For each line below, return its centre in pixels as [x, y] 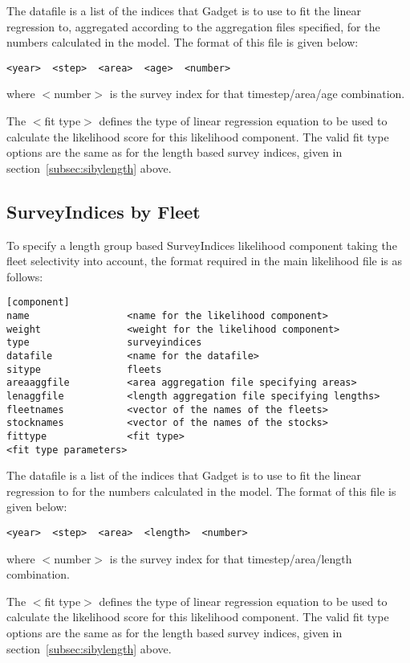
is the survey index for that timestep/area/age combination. [257, 94]
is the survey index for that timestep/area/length [231, 558]
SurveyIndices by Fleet [104, 211]
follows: [25, 276]
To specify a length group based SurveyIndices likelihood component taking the [202, 245]
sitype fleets [84, 369]
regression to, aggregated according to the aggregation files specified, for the [193, 26]
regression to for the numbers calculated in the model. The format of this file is [201, 491]
